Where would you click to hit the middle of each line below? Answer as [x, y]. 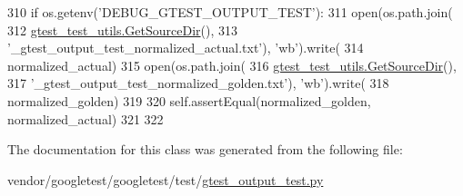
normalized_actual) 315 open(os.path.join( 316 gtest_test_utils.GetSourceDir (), [232, 65]
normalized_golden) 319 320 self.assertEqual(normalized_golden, [189, 100]
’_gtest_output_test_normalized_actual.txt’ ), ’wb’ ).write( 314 [186, 48]
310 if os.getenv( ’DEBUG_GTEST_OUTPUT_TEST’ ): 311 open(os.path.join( [230, 12]
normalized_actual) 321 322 [86, 118]
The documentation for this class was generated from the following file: [205, 149]
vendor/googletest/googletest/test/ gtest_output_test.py [166, 179]
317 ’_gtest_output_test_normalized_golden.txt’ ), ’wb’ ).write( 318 [198, 83]
